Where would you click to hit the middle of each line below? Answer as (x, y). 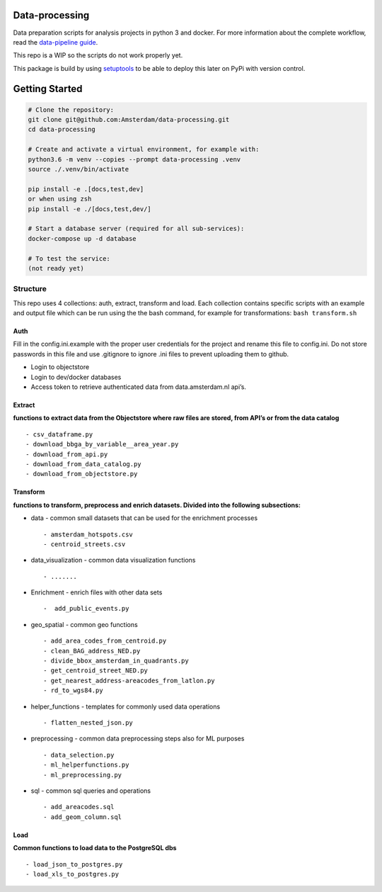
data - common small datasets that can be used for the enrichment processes (144, 518)
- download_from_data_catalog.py (83, 464)
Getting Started (48, 89)
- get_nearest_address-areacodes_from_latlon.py (129, 681)
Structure (30, 289)
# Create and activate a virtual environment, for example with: (144, 149)
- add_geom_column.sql (83, 817)
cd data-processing (62, 130)
